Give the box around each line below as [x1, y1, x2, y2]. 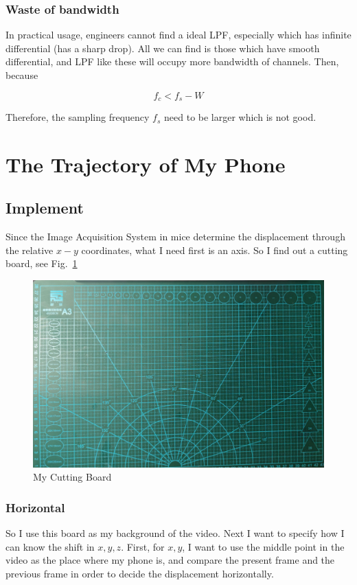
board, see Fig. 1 [5, 256, 78, 271]
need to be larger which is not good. [164, 110, 316, 124]
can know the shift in [5, 539, 95, 553]
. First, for [121, 539, 165, 553]
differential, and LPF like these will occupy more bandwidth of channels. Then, [5, 54, 339, 69]
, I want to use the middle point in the [182, 539, 345, 553]
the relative [5, 242, 54, 257]
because [5, 68, 38, 82]
